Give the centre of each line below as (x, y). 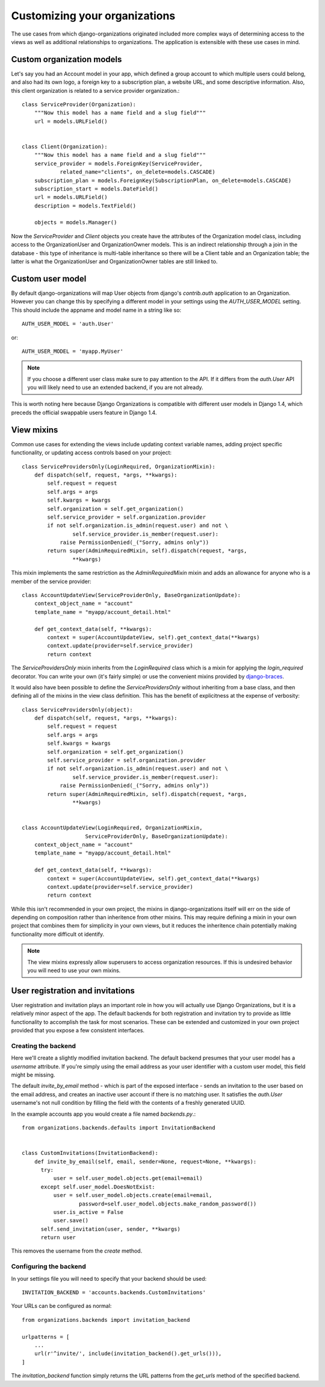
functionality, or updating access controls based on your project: (91, 453)
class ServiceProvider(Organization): (79, 105)
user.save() (71, 1221)
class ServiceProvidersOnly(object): (78, 709)
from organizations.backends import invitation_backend (106, 1320)
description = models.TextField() (85, 206)
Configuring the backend (49, 1266)
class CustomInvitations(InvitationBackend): (90, 1153)
